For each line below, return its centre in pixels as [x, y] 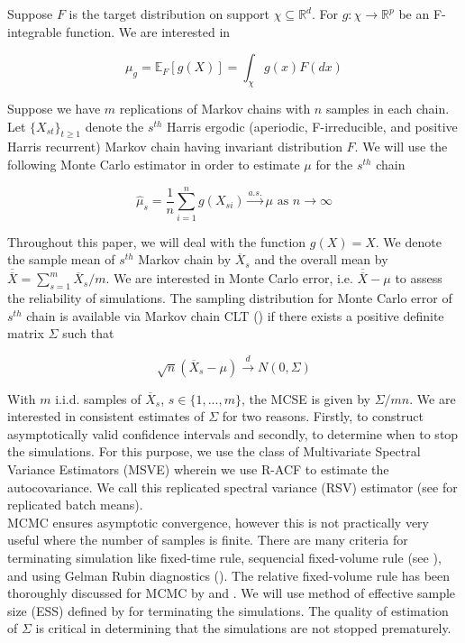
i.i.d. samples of [98, 398]
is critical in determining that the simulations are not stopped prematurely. [243, 628]
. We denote [408, 241]
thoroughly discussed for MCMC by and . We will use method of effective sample [232, 593]
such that [88, 333]
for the [334, 164]
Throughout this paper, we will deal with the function [157, 241]
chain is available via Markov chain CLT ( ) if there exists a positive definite [235, 315]
